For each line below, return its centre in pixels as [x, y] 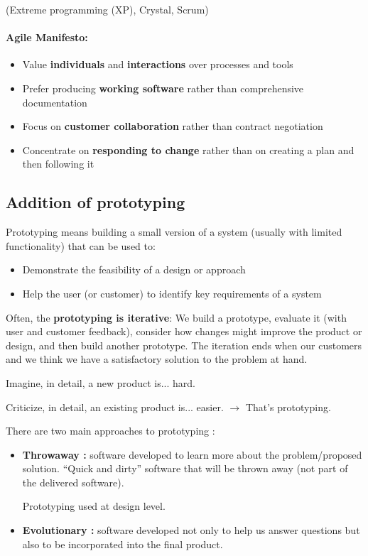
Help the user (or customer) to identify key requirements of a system [172, 293]
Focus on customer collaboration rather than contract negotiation [173, 126]
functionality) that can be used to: [81, 245]
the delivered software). [73, 482]
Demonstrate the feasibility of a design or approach [134, 269]
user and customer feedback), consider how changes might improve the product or [184, 331]
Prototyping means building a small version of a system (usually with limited [174, 232]
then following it [58, 164]
